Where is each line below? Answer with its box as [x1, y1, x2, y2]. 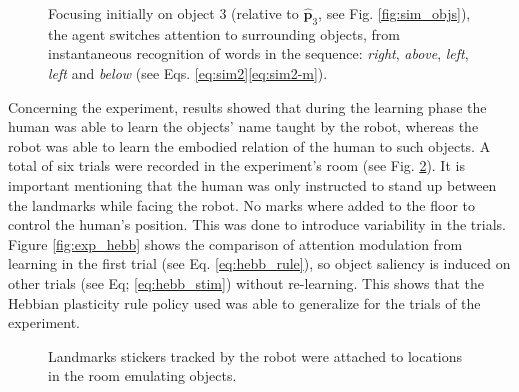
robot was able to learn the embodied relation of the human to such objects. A [8, 135, 491, 156]
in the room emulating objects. [48, 365, 237, 386]
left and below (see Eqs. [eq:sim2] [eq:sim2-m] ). [48, 62, 328, 83]
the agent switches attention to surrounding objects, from [48, 23, 400, 44]
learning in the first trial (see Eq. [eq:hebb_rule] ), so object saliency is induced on [8, 253, 511, 274]
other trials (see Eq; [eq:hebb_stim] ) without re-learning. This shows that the [8, 272, 485, 293]
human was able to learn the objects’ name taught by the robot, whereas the [8, 116, 479, 137]
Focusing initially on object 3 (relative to [48, 3, 299, 23]
